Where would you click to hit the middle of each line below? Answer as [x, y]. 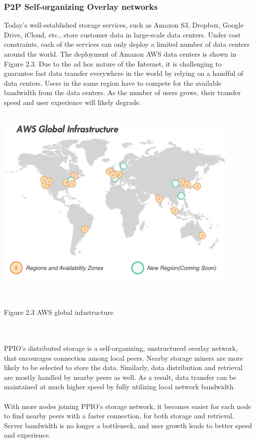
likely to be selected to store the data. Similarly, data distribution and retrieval [123, 367]
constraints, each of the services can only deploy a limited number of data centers [127, 44]
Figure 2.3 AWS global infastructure [59, 312]
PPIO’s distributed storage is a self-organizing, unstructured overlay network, [121, 348]
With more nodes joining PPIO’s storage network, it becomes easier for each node [128, 406]
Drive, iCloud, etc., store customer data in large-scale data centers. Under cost [123, 34]
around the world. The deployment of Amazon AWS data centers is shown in [120, 54]
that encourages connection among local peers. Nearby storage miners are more [124, 358]
